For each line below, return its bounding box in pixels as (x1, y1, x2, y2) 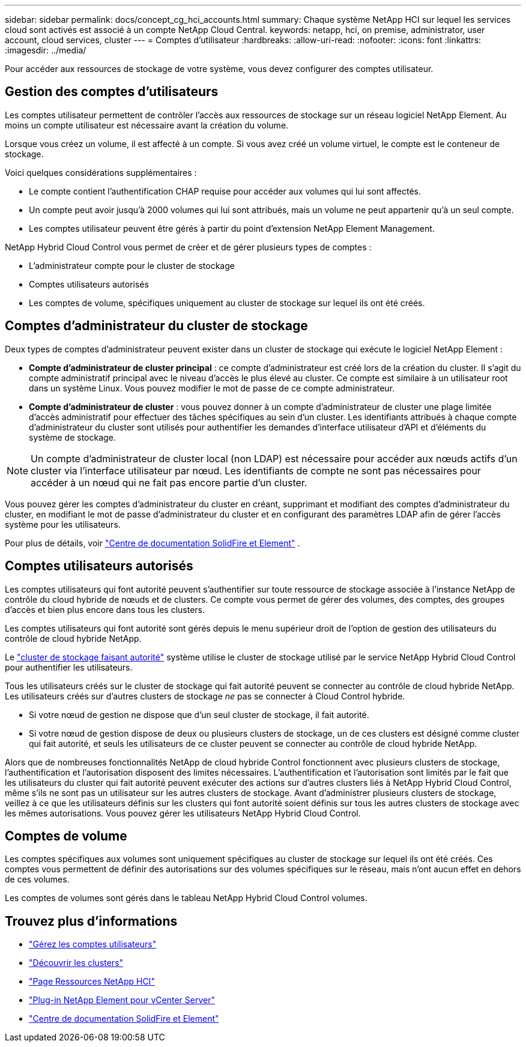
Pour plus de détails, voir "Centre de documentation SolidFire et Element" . (5, 537, 300, 548)
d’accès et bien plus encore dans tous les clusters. (5, 604, 205, 615)
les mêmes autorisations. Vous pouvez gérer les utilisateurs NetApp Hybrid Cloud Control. (5, 807, 361, 818)
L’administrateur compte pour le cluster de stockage (29, 260, 235, 271)
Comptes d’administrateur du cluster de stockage (5, 318, 308, 334)
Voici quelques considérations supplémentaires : (5, 167, 197, 178)
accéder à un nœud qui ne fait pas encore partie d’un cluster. (31, 476, 307, 489)
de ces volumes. (5, 874, 70, 885)
